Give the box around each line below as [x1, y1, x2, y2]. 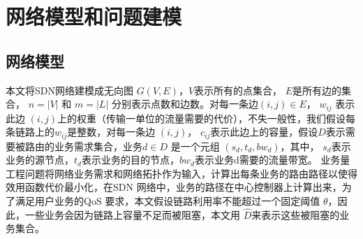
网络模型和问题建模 [6, 2, 182, 31]
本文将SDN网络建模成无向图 [6, 82, 133, 97]
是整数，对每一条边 [67, 124, 156, 139]
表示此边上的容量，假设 [210, 124, 318, 139]
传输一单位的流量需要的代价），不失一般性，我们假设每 [105, 110, 355, 125]
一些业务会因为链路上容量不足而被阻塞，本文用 [24, 207, 240, 222]
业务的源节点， [6, 152, 74, 167]
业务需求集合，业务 [54, 138, 142, 153]
